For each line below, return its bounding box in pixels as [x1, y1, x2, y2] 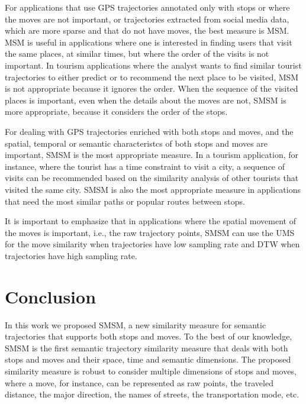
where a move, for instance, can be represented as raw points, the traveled [5, 376, 273, 389]
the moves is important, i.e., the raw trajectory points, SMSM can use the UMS [5, 226, 295, 238]
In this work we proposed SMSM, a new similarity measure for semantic [5, 318, 266, 331]
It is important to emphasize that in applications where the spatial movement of [5, 215, 296, 227]
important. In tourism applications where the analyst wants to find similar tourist [5, 59, 302, 71]
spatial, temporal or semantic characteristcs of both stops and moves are [5, 137, 268, 149]
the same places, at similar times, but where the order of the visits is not [5, 47, 269, 60]
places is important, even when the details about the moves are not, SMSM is [5, 93, 286, 106]
